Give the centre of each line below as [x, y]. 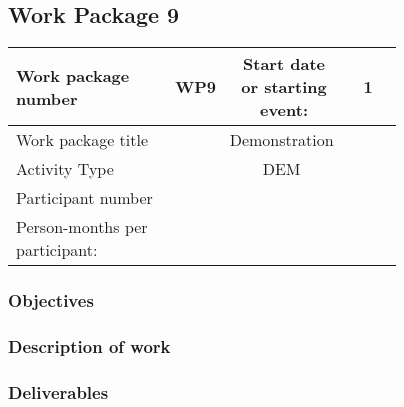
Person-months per [82, 227]
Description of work [89, 345]
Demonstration [281, 140]
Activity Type [65, 169]
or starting [284, 87]
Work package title [82, 140]
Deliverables [58, 391]
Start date [284, 64]
